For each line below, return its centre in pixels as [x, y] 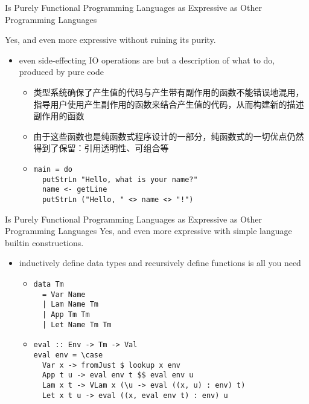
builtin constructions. [44, 242]
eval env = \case [68, 355]
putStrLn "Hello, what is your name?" [120, 179]
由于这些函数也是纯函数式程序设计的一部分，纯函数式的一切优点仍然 [169, 136]
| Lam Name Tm [70, 305]
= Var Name [64, 294]
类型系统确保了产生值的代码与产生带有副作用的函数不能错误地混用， [169, 92]
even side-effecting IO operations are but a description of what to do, [147, 60]
